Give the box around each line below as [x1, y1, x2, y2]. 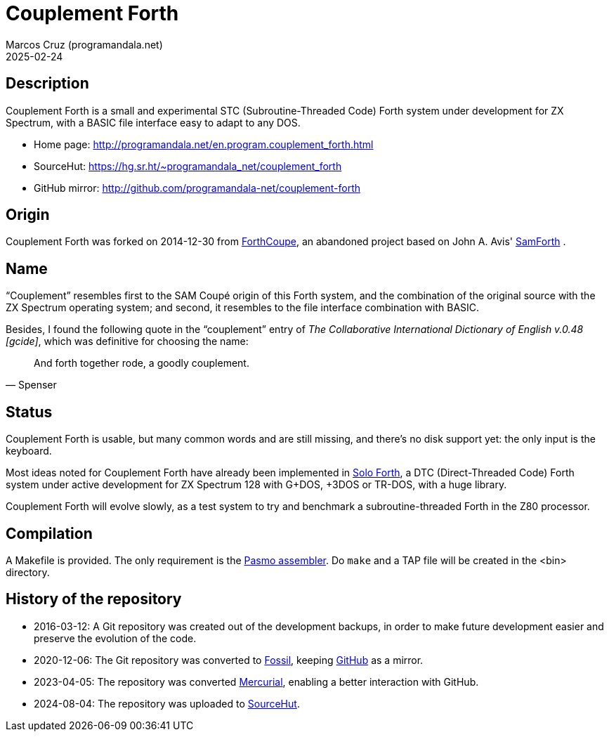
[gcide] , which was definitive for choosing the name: [6, 335, 249, 348]
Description [6, 74, 89, 93]
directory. [6, 566, 50, 578]
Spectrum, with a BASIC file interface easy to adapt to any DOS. [6, 116, 301, 129]
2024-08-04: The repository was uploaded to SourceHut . [34, 697, 300, 710]
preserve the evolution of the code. [34, 632, 197, 644]
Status [6, 403, 53, 421]
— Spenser [6, 379, 57, 391]
